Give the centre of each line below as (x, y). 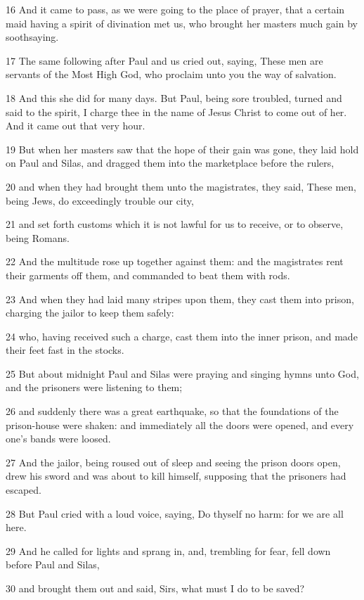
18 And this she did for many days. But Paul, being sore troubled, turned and (174, 97)
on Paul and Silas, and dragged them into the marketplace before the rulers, (170, 163)
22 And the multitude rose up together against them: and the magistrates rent (175, 261)
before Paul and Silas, (53, 564)
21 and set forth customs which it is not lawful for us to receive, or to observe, (175, 224)
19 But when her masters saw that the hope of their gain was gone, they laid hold (182, 149)
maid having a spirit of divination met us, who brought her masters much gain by (182, 23)
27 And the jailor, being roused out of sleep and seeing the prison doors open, (173, 462)
